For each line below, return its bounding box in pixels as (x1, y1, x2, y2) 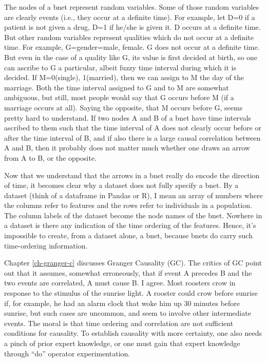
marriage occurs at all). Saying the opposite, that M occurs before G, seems (4, 102, 243, 112)
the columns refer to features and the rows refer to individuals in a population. (4, 200, 252, 211)
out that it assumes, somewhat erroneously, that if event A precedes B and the (4, 267, 252, 278)
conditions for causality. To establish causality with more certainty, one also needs (4, 328, 262, 338)
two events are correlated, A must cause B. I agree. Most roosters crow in (4, 277, 236, 288)
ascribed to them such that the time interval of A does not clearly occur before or (4, 122, 261, 133)
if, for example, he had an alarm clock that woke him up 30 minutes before (4, 297, 240, 308)
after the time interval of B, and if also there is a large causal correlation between (4, 132, 261, 143)
